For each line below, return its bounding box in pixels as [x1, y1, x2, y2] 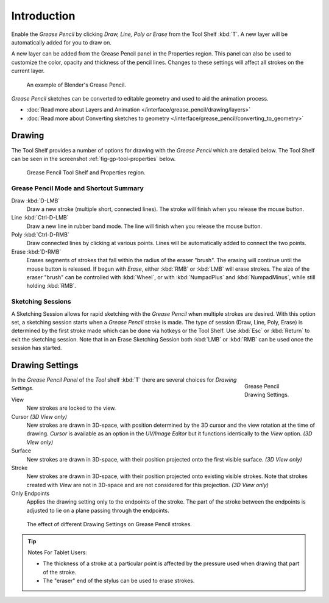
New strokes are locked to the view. [26, 404, 116, 412]
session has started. [11, 344, 62, 352]
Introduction [11, 9, 76, 23]
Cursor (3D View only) [11, 413, 67, 420]
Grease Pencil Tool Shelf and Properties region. [26, 169, 146, 176]
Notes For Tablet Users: [27, 549, 88, 556]
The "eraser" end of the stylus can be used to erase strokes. [43, 577, 195, 585]
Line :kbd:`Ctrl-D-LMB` [11, 214, 69, 221]
